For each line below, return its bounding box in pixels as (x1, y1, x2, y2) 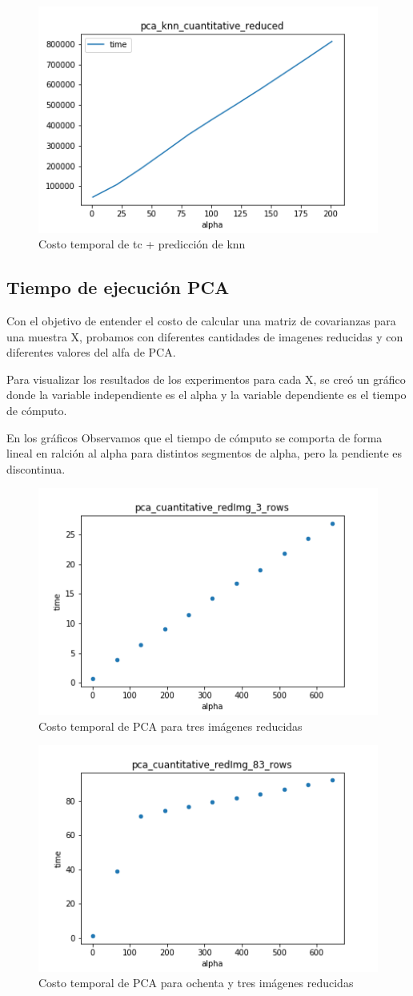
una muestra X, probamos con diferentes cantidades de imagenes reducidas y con (6, 328, 403, 345)
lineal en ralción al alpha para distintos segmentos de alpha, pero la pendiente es (6, 445, 403, 462)
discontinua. (6, 460, 66, 477)
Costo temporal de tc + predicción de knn (38, 236, 246, 252)
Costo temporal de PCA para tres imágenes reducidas (38, 717, 303, 734)
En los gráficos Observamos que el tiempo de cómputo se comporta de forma (6, 429, 383, 446)
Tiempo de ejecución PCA (6, 275, 230, 300)
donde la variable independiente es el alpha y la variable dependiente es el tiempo (6, 386, 407, 403)
